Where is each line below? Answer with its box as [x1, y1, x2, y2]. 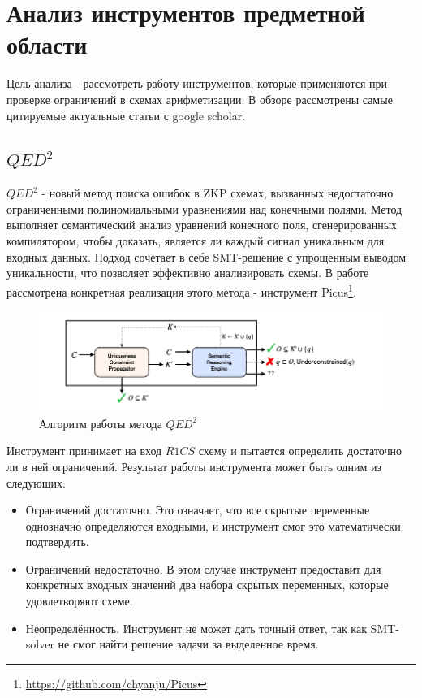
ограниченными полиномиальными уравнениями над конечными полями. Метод [6, 200, 403, 217]
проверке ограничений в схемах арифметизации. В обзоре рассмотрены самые [6, 90, 393, 107]
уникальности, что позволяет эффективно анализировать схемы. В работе [6, 264, 369, 281]
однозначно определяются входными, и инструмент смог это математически [25, 517, 401, 534]
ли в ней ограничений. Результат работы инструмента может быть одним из [6, 457, 381, 475]
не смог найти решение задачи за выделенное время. [58, 635, 319, 652]
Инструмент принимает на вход [6, 442, 162, 459]
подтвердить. [25, 533, 89, 550]
